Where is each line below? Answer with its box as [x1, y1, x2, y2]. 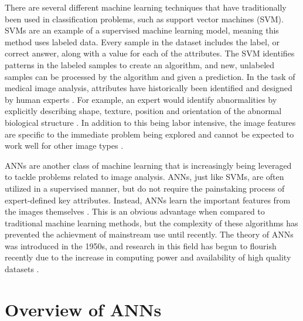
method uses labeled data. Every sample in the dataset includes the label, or [5, 35, 280, 48]
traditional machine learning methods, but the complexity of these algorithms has [5, 216, 298, 229]
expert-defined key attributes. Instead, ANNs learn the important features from [5, 193, 291, 206]
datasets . [5, 263, 39, 275]
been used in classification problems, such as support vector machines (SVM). [5, 12, 284, 25]
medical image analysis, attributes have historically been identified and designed [5, 82, 292, 94]
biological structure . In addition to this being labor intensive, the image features [5, 116, 296, 128]
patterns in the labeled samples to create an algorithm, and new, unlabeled [5, 58, 275, 71]
